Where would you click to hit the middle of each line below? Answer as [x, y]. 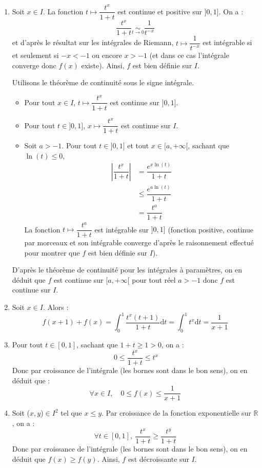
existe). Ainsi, [103, 65]
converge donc [34, 65]
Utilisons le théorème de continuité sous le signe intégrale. [103, 82]
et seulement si [35, 55]
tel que [71, 413]
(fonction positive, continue [210, 229]
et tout [138, 145]
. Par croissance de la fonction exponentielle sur [176, 413]
